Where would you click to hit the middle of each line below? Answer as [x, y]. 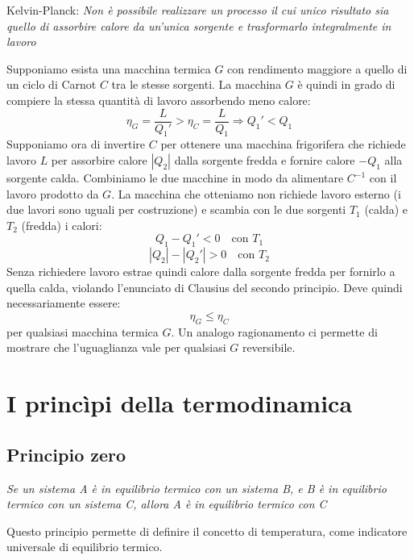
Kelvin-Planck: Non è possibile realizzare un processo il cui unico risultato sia [198, 10]
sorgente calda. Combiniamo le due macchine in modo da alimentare [175, 178]
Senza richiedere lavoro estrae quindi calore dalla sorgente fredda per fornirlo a [201, 272]
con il [383, 178]
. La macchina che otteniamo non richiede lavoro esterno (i [256, 193]
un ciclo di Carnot [52, 84]
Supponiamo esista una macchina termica [109, 68]
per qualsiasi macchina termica [83, 331]
